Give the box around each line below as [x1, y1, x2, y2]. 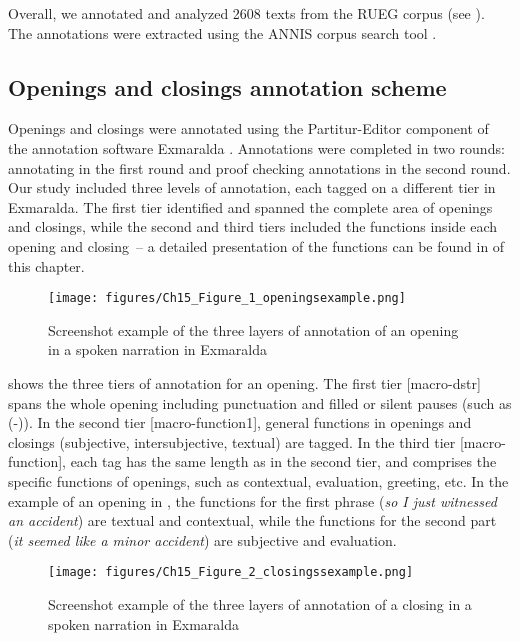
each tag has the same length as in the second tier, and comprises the [70, 451, 497, 472]
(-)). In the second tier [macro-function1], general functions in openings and [8, 412, 472, 433]
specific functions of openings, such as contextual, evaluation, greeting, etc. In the [8, 470, 509, 491]
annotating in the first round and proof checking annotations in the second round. [8, 157, 511, 178]
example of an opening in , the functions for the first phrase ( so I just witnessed [8, 490, 497, 511]
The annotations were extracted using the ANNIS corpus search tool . [8, 22, 437, 43]
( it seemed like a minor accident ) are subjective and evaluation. [8, 529, 397, 550]
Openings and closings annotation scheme [8, 71, 447, 102]
